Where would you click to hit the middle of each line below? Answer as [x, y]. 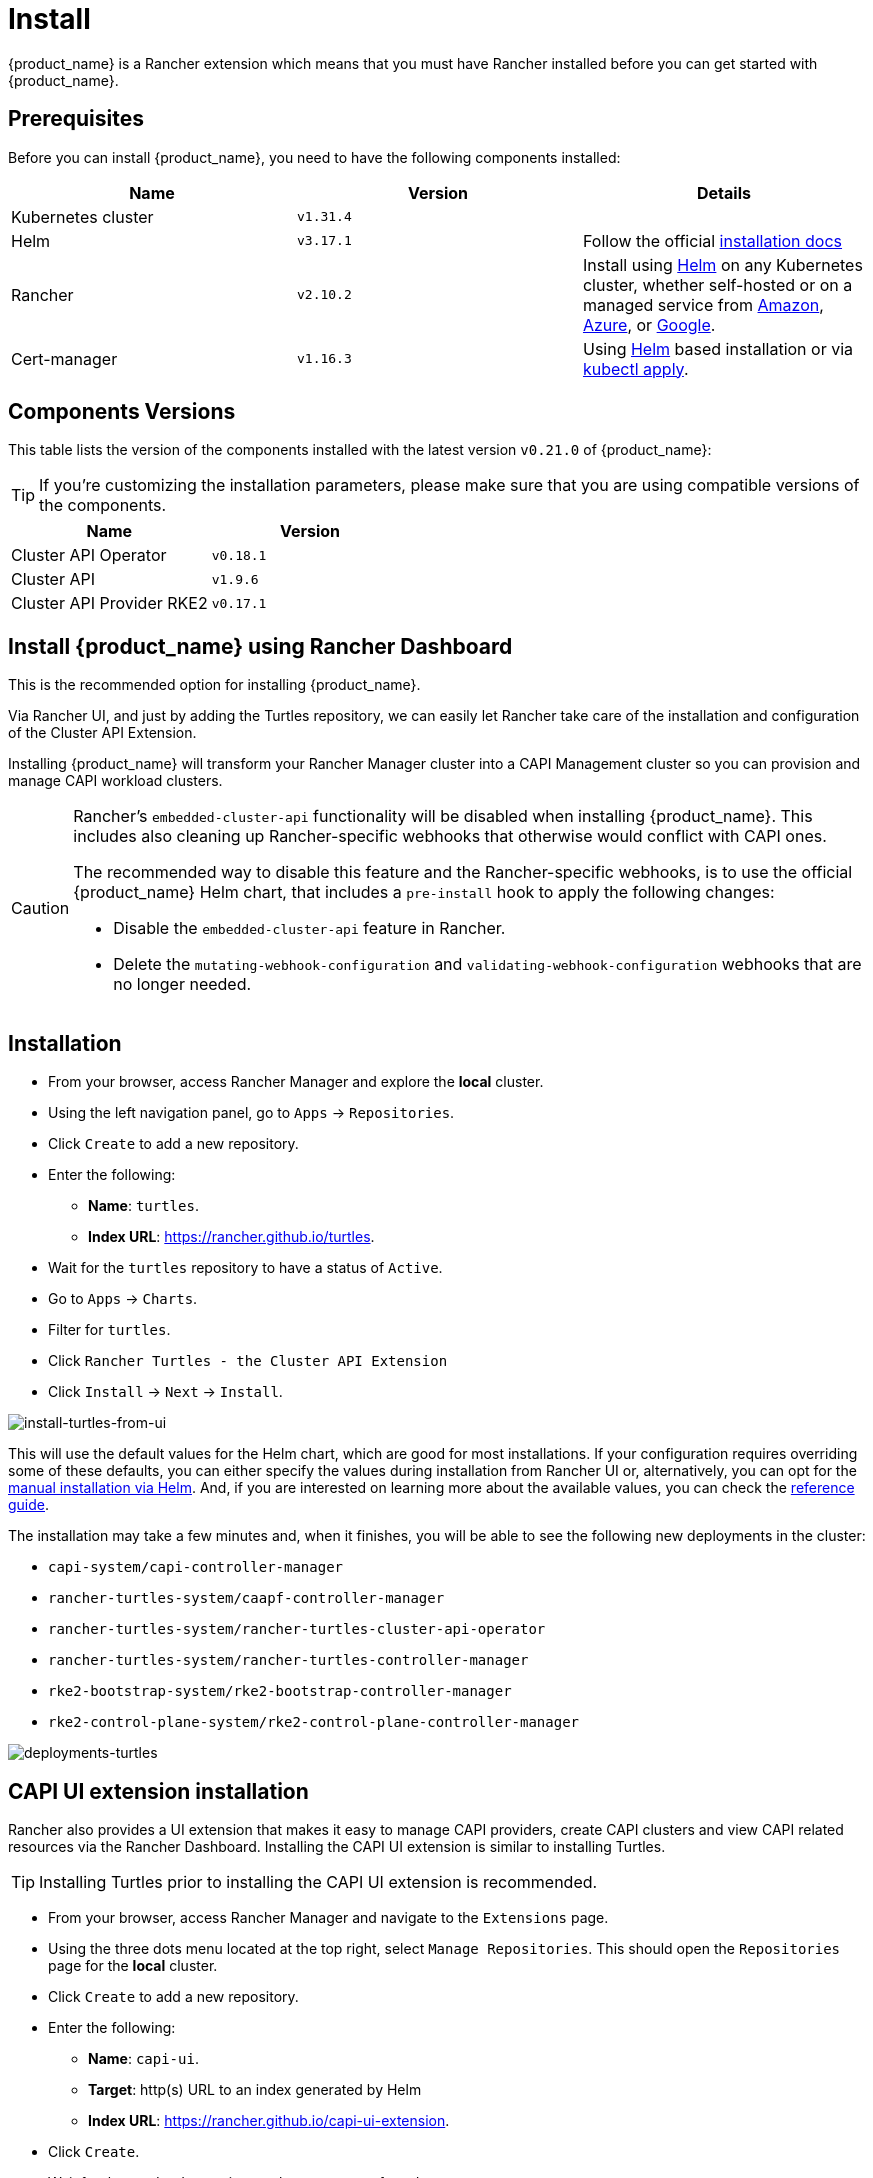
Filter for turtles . [109, 1330]
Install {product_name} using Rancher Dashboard [260, 646]
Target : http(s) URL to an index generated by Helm [255, 2089]
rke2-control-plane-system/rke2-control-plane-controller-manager [314, 1722]
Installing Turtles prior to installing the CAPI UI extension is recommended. [318, 1881]
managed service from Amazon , [703, 304]
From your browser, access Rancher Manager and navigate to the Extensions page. [328, 1917]
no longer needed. [182, 984]
